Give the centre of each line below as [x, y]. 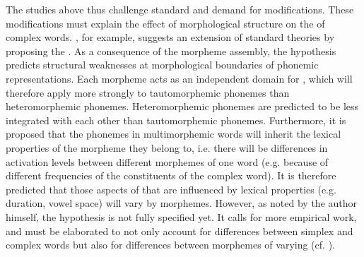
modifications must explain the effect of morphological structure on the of [165, 23]
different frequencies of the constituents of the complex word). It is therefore [171, 175]
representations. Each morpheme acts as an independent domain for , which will [179, 78]
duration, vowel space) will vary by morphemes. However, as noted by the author [182, 203]
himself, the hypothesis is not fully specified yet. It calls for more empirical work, [181, 216]
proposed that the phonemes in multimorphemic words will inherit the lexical [174, 134]
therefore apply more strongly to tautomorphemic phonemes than [148, 92]
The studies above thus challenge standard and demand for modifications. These [180, 9]
